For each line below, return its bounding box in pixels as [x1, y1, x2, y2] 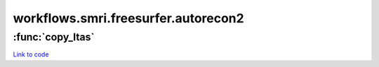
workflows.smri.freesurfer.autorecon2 [13, 10, 245, 26]
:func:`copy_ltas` [13, 31, 95, 43]
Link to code [13, 50, 49, 59]
